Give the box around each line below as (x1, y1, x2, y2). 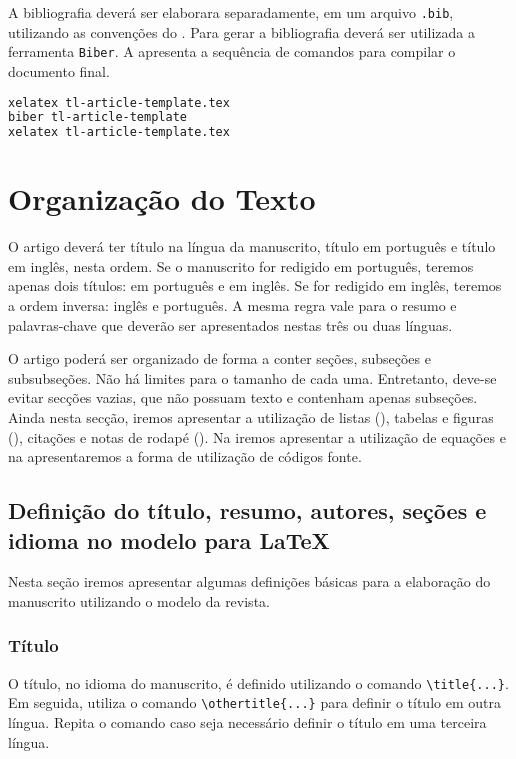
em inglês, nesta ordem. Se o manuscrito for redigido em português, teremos (8, 255, 474, 276)
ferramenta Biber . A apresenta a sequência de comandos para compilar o (8, 41, 456, 62)
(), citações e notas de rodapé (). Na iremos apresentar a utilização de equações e (8, 426, 506, 447)
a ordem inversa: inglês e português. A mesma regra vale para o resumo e (8, 295, 457, 316)
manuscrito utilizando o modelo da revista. (8, 590, 270, 611)
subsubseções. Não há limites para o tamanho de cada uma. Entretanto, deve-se (8, 367, 497, 388)
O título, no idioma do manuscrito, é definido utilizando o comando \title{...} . (8, 672, 509, 693)
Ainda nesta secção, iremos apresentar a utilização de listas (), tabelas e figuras (8, 407, 494, 427)
